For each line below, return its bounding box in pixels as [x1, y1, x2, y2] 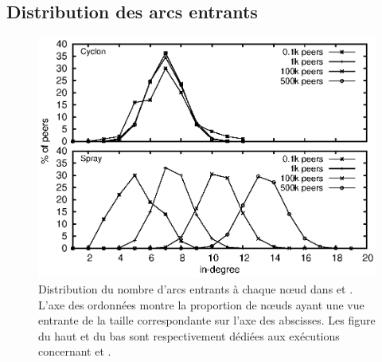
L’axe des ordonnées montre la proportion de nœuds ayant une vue [38, 296, 364, 313]
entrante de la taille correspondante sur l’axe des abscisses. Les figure [38, 312, 376, 329]
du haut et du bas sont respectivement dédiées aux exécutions [38, 327, 340, 344]
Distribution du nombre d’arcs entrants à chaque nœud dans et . [38, 280, 353, 297]
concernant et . [38, 343, 111, 360]
